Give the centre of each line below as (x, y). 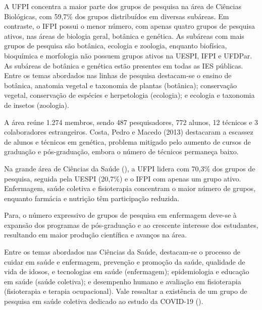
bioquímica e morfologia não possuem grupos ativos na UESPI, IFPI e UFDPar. (128, 55)
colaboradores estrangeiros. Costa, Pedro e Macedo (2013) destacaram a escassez (129, 132)
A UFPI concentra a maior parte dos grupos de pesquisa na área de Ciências (123, 6)
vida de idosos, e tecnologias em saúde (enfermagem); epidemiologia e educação (127, 271)
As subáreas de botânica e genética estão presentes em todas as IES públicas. (124, 65)
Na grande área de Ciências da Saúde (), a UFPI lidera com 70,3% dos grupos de (130, 168)
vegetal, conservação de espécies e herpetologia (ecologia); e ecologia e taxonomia (129, 95)
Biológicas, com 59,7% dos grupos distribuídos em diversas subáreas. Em (117, 16)
